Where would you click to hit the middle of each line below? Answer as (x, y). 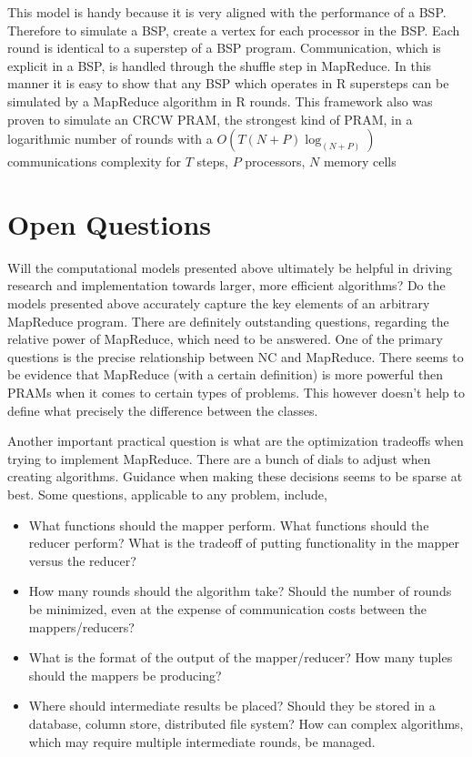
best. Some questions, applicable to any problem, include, (167, 494)
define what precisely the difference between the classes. (163, 410)
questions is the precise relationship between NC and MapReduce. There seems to (236, 356)
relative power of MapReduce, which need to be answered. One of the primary (225, 339)
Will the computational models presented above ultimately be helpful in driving (230, 267)
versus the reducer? (82, 560)
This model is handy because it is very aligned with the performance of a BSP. (227, 12)
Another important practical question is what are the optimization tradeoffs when (236, 441)
